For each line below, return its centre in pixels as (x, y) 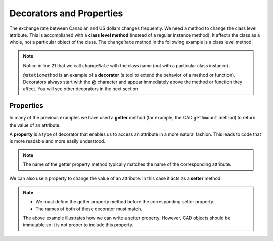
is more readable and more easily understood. (57, 141)
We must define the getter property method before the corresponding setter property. (125, 202)
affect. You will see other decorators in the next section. (81, 89)
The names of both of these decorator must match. (89, 209)
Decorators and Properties (66, 13)
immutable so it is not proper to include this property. (78, 225)
